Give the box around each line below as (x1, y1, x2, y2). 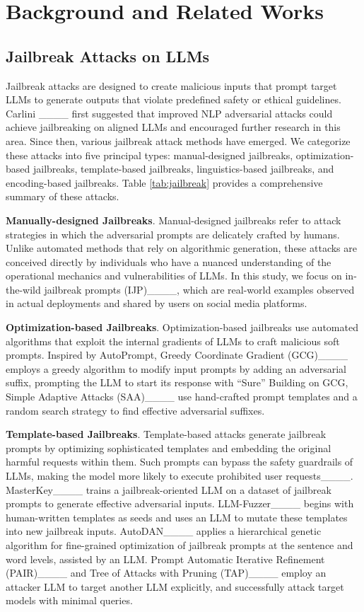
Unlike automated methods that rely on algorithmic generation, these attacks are (6, 241, 357, 255)
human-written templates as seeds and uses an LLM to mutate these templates (6, 509, 348, 524)
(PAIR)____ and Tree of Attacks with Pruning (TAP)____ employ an (6, 565, 327, 580)
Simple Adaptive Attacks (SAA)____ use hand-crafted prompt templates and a (6, 389, 358, 404)
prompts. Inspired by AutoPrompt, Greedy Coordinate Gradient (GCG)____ (6, 347, 348, 362)
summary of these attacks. (6, 189, 119, 204)
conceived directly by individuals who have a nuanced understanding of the (6, 254, 331, 269)
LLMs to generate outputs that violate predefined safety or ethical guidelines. (6, 92, 341, 107)
